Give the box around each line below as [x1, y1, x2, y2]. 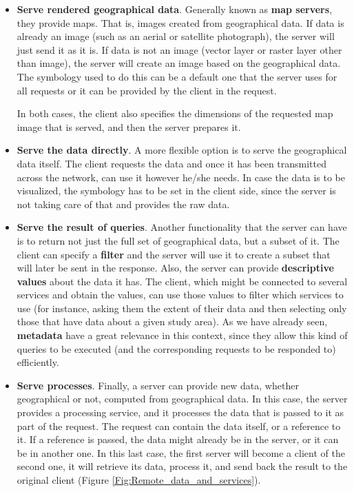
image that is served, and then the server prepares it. [17, 119, 241, 134]
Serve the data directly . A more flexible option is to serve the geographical [17, 143, 347, 157]
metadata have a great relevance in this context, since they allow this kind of [17, 328, 348, 342]
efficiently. [17, 355, 59, 369]
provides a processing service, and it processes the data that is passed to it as [17, 405, 344, 420]
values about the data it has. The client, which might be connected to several [17, 274, 348, 288]
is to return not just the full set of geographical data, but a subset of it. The [17, 233, 340, 247]
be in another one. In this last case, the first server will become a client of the [17, 445, 345, 460]
